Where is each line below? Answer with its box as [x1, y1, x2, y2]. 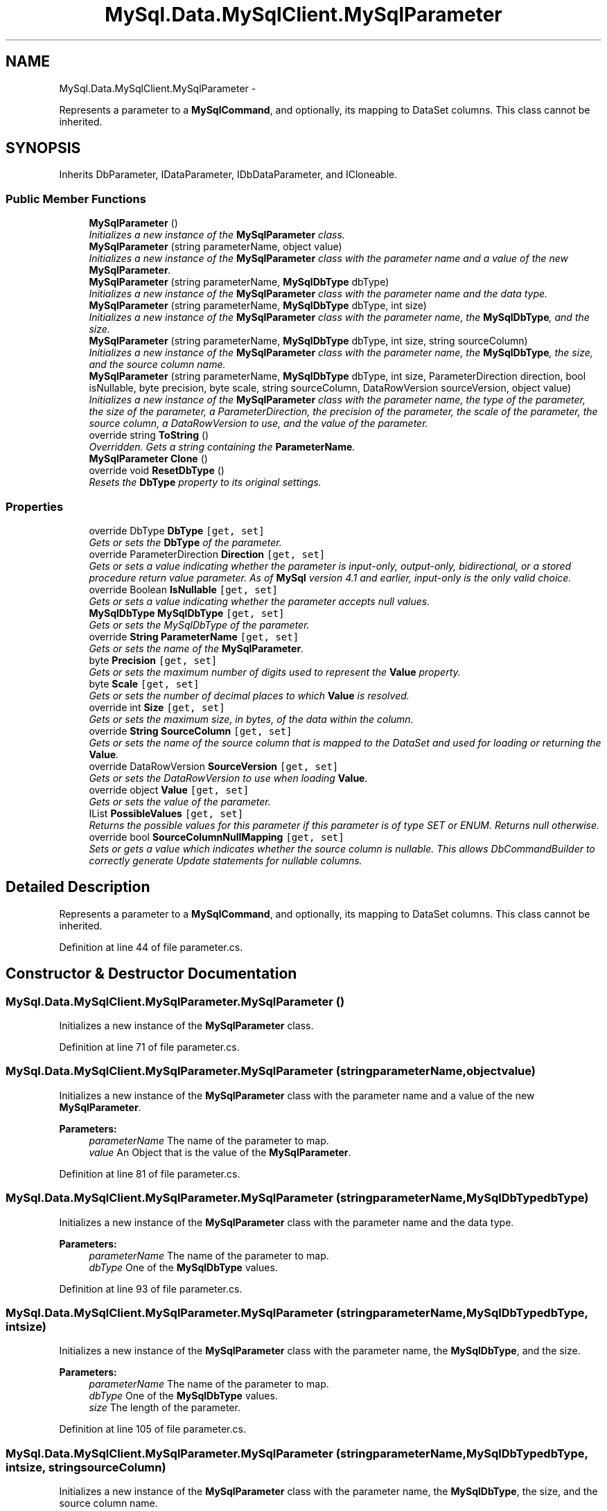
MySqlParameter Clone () [89, 453, 208, 465]
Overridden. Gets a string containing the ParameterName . [89, 441, 355, 453]
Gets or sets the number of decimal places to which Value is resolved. [89, 689, 410, 701]
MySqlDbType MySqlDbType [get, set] [89, 606, 285, 619]
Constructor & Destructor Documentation [6, 965, 297, 983]
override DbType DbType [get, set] [89, 524, 265, 536]
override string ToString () [89, 429, 209, 442]
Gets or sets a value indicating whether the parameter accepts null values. [89, 595, 430, 607]
